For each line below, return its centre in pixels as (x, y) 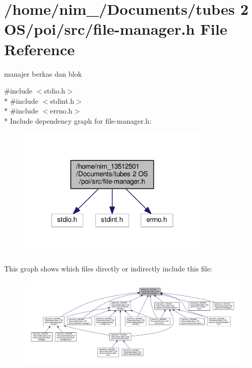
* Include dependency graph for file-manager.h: (78, 120)
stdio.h (55, 91)
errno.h (61, 111)
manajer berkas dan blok (43, 73)
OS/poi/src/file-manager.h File (116, 29)
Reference (40, 49)
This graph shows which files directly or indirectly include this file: (108, 269)
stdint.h (62, 100)
